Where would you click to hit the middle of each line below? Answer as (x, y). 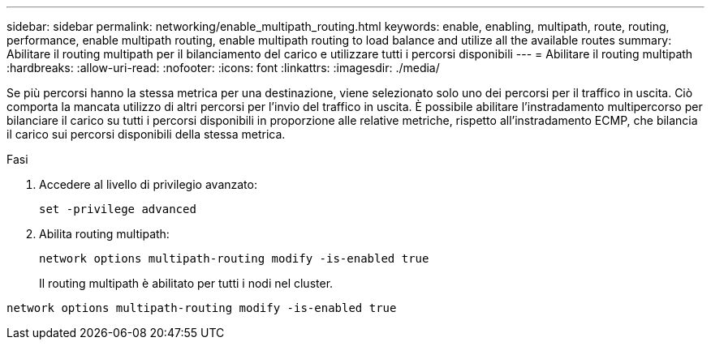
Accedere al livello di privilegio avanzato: (148, 184)
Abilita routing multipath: (104, 234)
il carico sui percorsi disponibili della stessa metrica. (146, 134)
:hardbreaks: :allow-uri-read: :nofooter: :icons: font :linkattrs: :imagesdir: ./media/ (223, 68)
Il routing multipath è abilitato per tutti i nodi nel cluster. (186, 283)
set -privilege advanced (118, 209)
